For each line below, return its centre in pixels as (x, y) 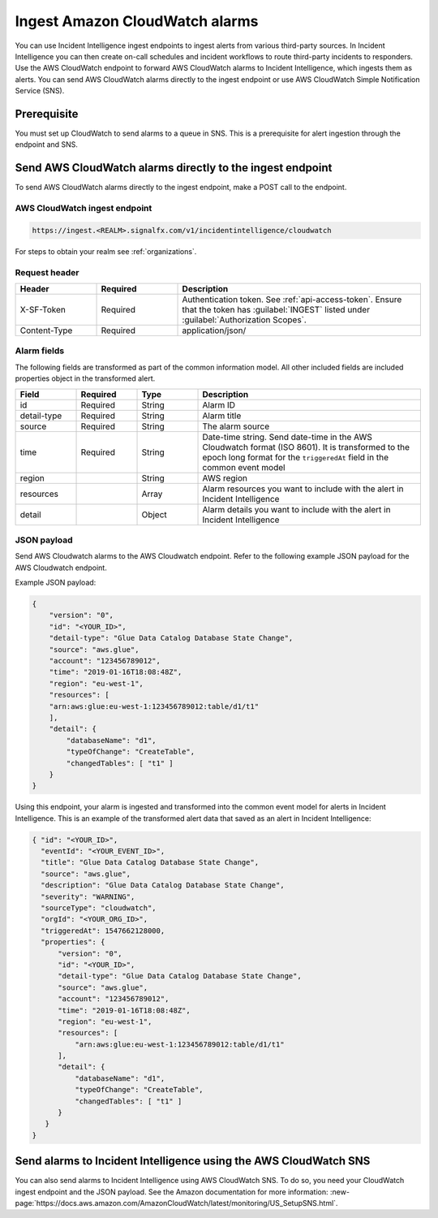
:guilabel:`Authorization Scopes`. (245, 319)
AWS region (225, 477)
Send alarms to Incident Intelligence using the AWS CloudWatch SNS (193, 1161)
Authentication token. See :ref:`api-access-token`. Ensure (292, 299)
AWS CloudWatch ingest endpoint (84, 209)
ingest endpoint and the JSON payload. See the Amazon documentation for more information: (172, 1192)
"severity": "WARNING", (88, 896)
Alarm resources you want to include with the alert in (303, 489)
